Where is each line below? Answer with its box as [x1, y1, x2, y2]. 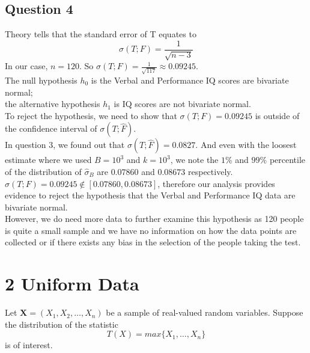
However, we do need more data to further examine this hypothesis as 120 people [5, 212, 304, 225]
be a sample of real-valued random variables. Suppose [106, 306, 303, 319]
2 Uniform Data [5, 271, 139, 296]
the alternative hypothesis [5, 97, 100, 110]
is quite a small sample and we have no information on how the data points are [5, 224, 297, 236]
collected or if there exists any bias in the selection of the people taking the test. [5, 236, 301, 248]
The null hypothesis [5, 73, 77, 86]
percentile [269, 153, 306, 166]
